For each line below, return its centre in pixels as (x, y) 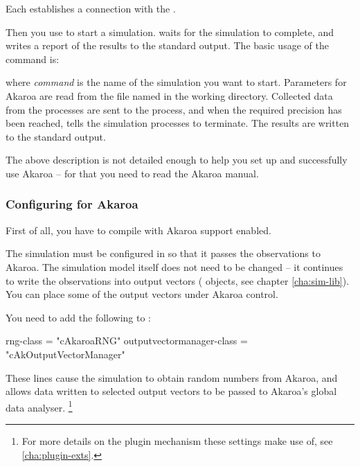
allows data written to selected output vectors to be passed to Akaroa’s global (171, 391)
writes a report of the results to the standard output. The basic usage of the (167, 45)
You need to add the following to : (79, 317)
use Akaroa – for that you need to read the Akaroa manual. (132, 173)
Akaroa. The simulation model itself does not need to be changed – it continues (174, 266)
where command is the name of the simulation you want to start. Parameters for (176, 82)
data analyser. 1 (39, 406)
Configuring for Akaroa (72, 204)
